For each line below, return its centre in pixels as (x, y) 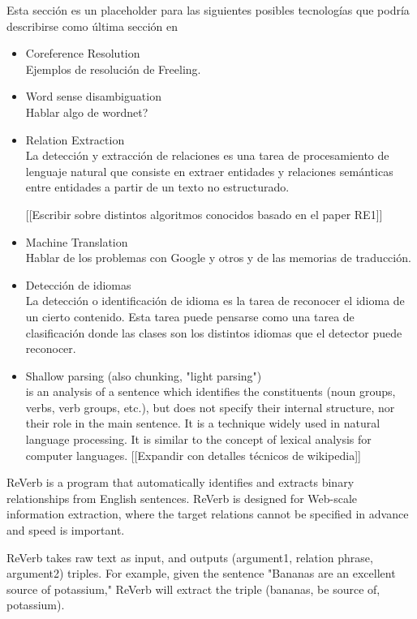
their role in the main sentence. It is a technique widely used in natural (203, 423)
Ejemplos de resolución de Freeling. (113, 69)
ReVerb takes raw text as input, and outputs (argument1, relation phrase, (190, 557)
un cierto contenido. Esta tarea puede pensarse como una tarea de (190, 316)
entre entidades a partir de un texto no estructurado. (157, 187)
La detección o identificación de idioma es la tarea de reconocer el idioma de (215, 301)
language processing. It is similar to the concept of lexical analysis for (198, 439)
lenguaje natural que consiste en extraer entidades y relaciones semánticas (209, 171)
